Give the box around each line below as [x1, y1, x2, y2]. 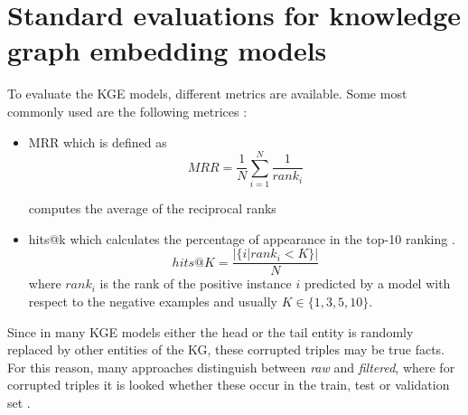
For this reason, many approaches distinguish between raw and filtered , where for [7, 357, 455, 376]
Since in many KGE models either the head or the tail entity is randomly [7, 322, 414, 341]
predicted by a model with [304, 274, 451, 293]
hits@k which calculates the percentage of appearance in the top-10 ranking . [28, 229, 455, 248]
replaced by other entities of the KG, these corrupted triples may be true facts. [7, 340, 445, 359]
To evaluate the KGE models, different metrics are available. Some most [7, 84, 407, 103]
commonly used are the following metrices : [7, 101, 248, 120]
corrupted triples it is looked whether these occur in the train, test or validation [7, 375, 450, 394]
